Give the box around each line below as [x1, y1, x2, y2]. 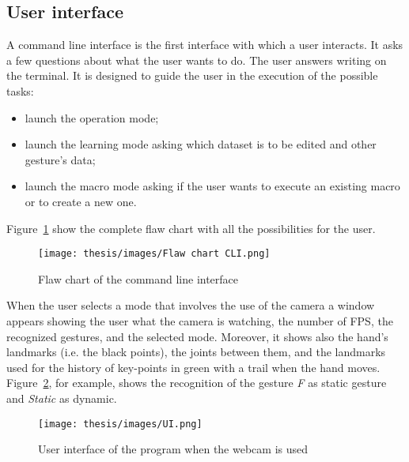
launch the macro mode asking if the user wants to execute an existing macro [25, 178, 400, 194]
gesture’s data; [25, 151, 96, 167]
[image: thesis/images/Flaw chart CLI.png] [38, 248, 271, 260]
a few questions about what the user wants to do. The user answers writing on [6, 51, 387, 68]
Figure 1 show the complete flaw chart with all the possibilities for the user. [6, 220, 376, 236]
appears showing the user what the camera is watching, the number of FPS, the [6, 312, 393, 329]
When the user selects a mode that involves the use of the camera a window [6, 297, 375, 314]
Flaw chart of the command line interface [38, 270, 239, 287]
